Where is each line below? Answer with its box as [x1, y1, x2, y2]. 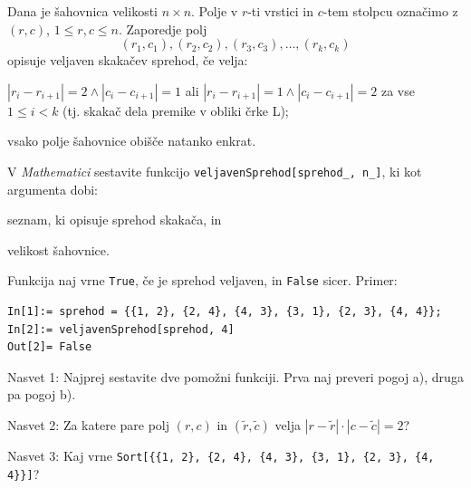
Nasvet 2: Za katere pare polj [7, 416, 170, 435]
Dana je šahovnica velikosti [7, 2, 159, 20]
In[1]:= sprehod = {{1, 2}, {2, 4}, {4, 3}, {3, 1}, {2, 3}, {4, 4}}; [7, 305, 442, 319]
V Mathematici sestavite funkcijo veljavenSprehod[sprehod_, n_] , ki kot [7, 161, 422, 180]
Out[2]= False [7, 340, 92, 354]
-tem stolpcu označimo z [322, 2, 458, 20]
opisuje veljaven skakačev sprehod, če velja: [7, 51, 248, 70]
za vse [380, 81, 415, 100]
